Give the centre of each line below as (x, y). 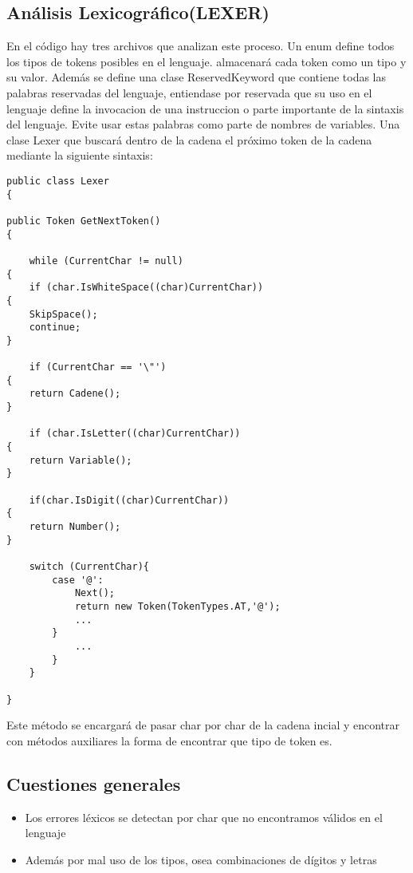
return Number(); (75, 527)
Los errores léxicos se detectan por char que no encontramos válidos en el (204, 817)
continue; (55, 328)
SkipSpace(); (63, 314)
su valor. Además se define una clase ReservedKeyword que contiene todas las (196, 77)
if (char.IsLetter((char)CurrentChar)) (135, 434)
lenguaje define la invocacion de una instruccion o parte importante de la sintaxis (205, 108)
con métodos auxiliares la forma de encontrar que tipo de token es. (169, 740)
